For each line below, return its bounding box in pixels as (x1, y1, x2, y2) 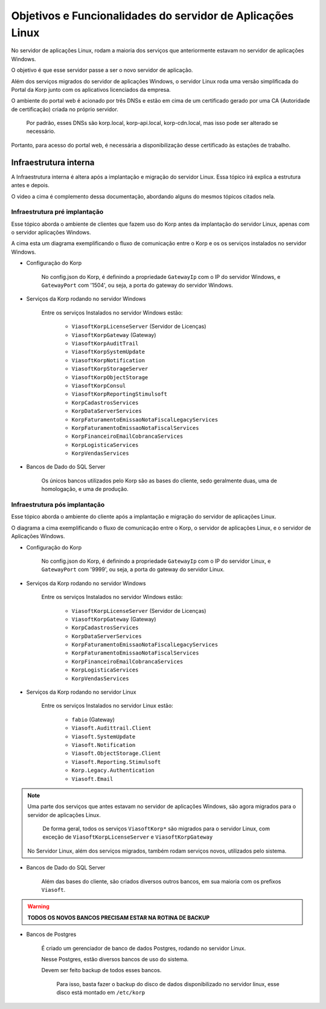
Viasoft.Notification (71, 742, 136, 748)
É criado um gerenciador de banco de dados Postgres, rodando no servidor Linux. (41, 944, 246, 952)
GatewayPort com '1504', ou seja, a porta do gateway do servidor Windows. (41, 281, 234, 289)
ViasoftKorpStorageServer (71, 365, 149, 373)
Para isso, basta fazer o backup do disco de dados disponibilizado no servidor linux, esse (56, 980, 280, 987)
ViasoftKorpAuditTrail (71, 340, 139, 347)
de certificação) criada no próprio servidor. (11, 106, 119, 113)
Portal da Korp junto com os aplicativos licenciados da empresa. (11, 86, 171, 93)
